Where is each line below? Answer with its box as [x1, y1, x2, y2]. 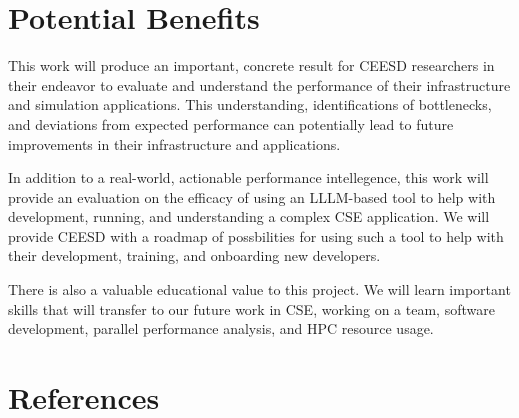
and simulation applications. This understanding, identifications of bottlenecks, [8, 94, 492, 115]
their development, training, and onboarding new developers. [8, 245, 381, 266]
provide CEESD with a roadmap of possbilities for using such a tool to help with [8, 225, 504, 246]
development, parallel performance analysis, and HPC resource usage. [8, 318, 434, 339]
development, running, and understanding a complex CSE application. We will [8, 206, 490, 227]
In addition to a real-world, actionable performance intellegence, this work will [8, 167, 489, 188]
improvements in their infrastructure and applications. [8, 133, 341, 154]
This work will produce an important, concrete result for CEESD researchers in [8, 55, 495, 76]
